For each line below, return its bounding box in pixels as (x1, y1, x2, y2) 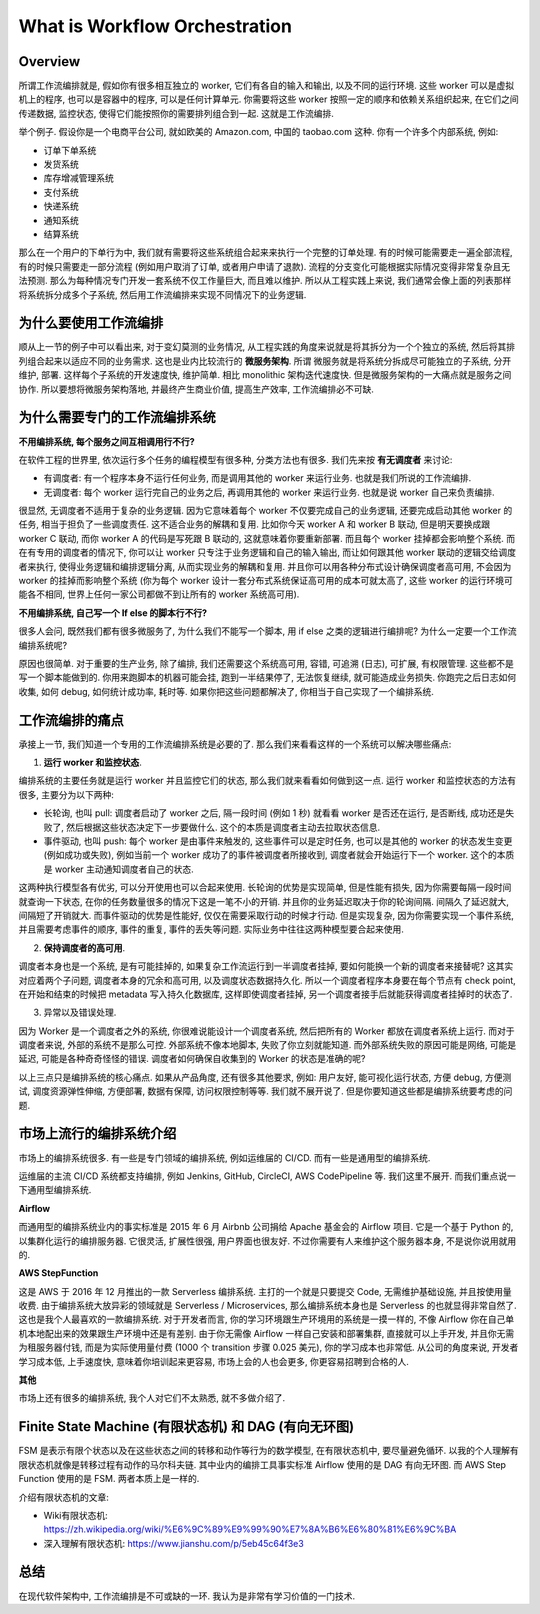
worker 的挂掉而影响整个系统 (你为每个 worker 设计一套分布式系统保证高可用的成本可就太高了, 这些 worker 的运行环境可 (18, 575, 514, 587)
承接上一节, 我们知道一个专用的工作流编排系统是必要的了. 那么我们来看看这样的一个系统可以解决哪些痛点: (18, 738, 452, 750)
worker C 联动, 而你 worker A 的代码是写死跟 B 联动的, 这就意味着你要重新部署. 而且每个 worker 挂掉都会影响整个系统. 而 (18, 532, 516, 544)
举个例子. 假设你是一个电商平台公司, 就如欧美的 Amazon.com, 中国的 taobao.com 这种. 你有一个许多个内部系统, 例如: (18, 126, 499, 138)
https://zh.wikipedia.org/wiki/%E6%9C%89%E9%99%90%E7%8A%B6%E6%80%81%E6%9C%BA (43, 1523, 457, 1535)
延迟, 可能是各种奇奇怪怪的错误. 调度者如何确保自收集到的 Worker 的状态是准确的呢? (18, 1053, 366, 1065)
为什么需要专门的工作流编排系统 (18, 409, 216, 426)
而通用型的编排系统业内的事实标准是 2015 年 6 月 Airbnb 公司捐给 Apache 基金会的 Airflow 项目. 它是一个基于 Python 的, (18, 1221, 514, 1233)
